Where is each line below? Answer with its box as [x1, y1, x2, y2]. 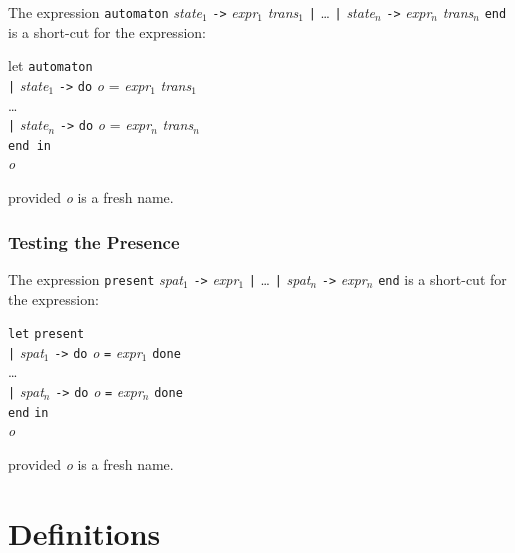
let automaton [8, 55, 93, 76]
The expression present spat [8, 268, 184, 289]
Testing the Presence [8, 229, 180, 254]
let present [8, 327, 85, 342]
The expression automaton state [8, 2, 202, 22]
